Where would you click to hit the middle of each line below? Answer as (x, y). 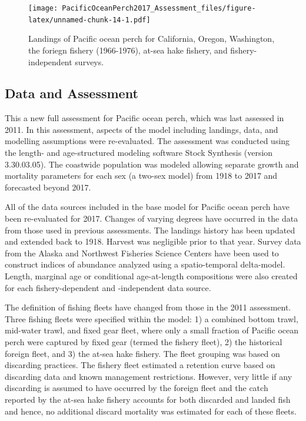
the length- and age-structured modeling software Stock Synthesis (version (139, 153)
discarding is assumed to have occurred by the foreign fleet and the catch (137, 388)
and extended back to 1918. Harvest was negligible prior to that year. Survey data (153, 241)
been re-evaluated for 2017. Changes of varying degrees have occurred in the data (152, 218)
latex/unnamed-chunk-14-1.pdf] (89, 20)
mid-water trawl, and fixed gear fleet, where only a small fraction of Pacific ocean (152, 330)
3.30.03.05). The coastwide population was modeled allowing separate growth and (152, 164)
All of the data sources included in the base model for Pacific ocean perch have (147, 207)
